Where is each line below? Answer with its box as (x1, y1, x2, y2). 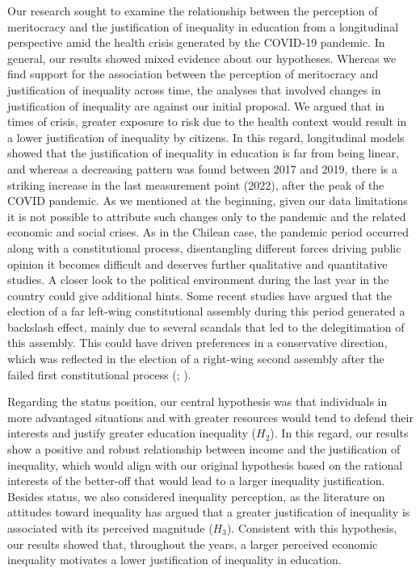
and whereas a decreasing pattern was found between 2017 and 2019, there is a (7, 160, 398, 177)
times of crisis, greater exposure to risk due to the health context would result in (7, 113, 407, 130)
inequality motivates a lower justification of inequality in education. (7, 551, 342, 568)
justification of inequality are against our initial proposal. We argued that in (7, 97, 385, 114)
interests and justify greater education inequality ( (7, 425, 256, 441)
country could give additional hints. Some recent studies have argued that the (7, 286, 392, 303)
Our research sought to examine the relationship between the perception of (7, 2, 378, 19)
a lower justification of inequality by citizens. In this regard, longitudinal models (7, 128, 405, 145)
